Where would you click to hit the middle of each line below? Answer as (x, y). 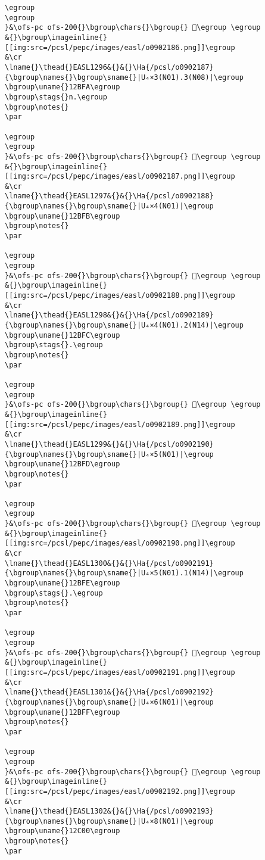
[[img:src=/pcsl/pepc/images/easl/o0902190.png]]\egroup (120, 543)
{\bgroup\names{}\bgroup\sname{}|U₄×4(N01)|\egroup (109, 206)
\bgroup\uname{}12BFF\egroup (63, 712)
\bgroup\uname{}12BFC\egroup (63, 335)
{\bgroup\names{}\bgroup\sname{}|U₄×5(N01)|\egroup (109, 454)
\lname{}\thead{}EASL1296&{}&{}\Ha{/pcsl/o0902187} (109, 67)
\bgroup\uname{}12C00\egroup (63, 831)
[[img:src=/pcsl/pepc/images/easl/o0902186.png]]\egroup (120, 47)
